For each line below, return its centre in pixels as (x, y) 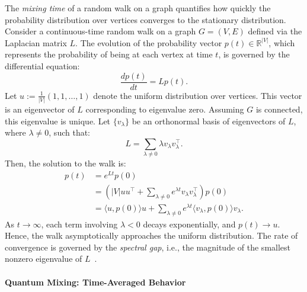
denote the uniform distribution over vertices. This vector (198, 95)
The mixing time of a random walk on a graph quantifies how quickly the (138, 8)
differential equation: (42, 65)
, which (282, 42)
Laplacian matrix (36, 42)
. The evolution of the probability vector (149, 42)
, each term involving (79, 224)
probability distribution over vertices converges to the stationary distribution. (145, 19)
